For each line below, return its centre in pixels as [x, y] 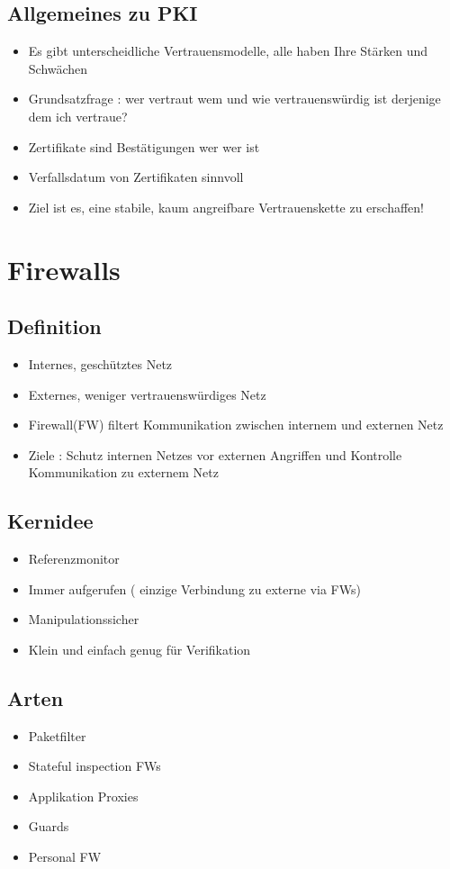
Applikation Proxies [83, 796]
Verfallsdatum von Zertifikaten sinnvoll [136, 177]
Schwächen [58, 68]
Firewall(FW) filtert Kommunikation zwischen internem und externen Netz [236, 425]
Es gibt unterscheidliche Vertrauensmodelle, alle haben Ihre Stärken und [228, 51]
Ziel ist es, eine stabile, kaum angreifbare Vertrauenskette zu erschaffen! [226, 207]
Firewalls [64, 269]
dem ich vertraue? [78, 116]
